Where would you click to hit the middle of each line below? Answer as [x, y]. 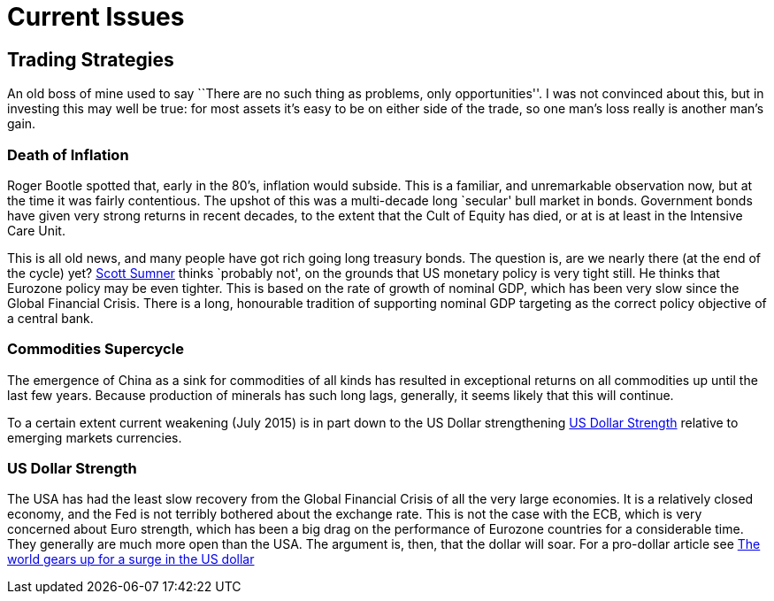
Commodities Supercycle [96, 349]
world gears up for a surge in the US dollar [131, 559]
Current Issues [96, 17]
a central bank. [50, 318]
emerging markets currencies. [95, 437]
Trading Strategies [91, 59]
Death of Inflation [68, 154]
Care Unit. [36, 230]
